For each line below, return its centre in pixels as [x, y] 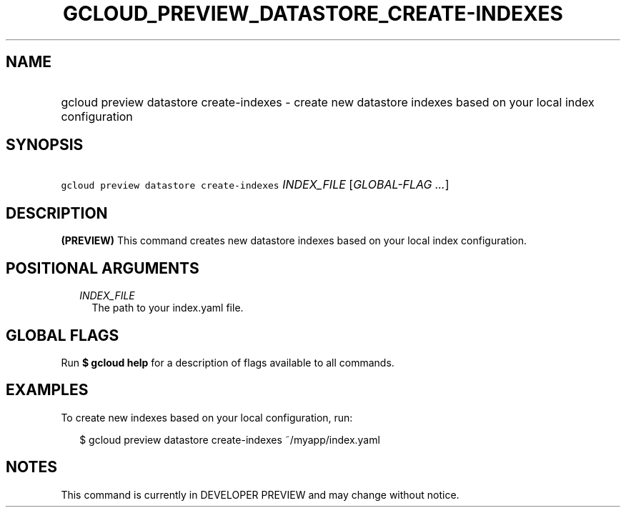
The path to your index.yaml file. [168, 308]
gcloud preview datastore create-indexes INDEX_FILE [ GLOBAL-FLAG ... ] [255, 185]
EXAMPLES [47, 390]
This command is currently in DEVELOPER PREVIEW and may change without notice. [260, 494]
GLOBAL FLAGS [63, 335]
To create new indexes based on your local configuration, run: [207, 417]
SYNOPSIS [45, 145]
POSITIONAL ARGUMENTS [103, 268]
